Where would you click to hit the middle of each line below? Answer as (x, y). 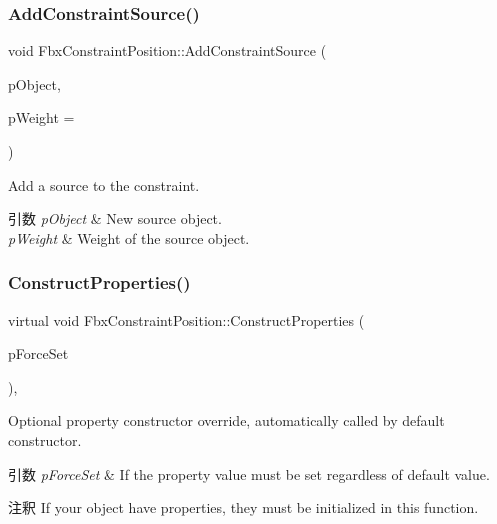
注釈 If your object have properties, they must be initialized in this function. (243, 507)
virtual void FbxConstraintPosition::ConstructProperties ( (186, 319)
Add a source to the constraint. (104, 184)
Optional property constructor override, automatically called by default (226, 420)
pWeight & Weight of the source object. (129, 237)
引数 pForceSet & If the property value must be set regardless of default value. (249, 473)
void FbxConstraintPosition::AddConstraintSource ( (167, 50)
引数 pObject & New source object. (115, 218)
